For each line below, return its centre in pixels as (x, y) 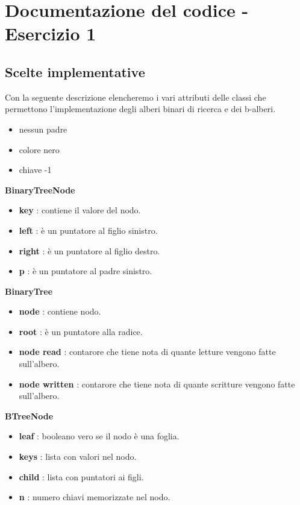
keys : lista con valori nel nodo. (78, 456)
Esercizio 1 (51, 33)
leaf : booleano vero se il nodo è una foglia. (99, 436)
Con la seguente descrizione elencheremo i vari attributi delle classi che (136, 97)
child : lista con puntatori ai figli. (81, 476)
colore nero (39, 149)
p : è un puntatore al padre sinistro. (86, 271)
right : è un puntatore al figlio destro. (89, 250)
